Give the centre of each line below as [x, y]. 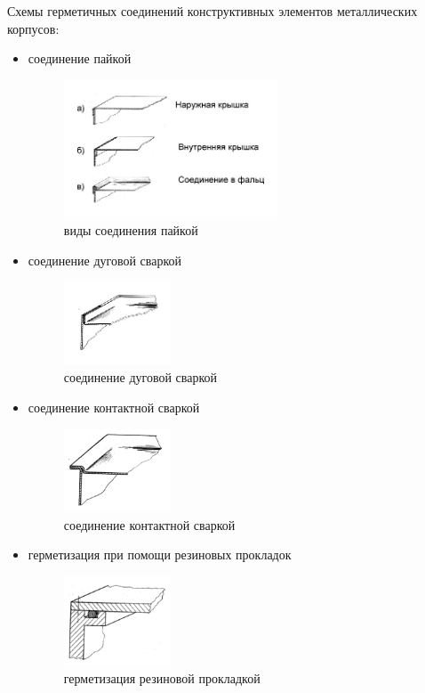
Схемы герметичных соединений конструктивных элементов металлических [212, 11]
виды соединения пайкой [131, 229]
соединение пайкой [80, 58]
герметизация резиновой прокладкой [162, 677]
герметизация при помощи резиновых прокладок [160, 554]
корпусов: [33, 28]
